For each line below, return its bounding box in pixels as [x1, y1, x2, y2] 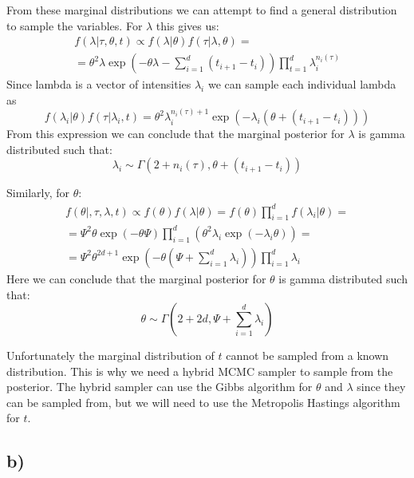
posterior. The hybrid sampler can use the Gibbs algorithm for [6, 378, 313, 395]
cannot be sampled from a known [226, 347, 389, 364]
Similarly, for [6, 184, 70, 201]
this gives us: [156, 17, 219, 34]
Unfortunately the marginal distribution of [6, 347, 215, 364]
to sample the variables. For [6, 17, 143, 34]
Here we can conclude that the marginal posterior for [6, 270, 266, 286]
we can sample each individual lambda [207, 76, 396, 93]
